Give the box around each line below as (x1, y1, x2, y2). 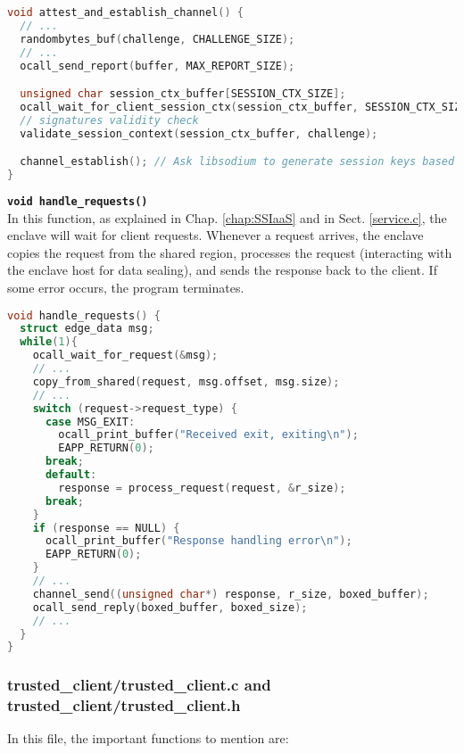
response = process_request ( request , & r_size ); (58, 481, 346, 494)
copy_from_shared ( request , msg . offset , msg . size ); (32, 375, 340, 388)
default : (45, 468, 97, 482)
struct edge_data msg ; (20, 322, 154, 335)
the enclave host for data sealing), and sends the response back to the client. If (7, 261, 437, 279)
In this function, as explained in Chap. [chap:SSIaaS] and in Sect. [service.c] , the (7, 208, 447, 227)
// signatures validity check (20, 113, 199, 127)
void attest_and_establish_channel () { (7, 6, 244, 19)
